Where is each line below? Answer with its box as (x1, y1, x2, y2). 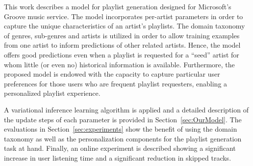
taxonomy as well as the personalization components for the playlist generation (4, 133, 242, 143)
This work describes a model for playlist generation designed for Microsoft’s (4, 1, 231, 11)
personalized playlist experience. (4, 88, 101, 98)
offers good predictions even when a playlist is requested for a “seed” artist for (4, 49, 239, 59)
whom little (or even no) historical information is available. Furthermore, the (4, 59, 235, 69)
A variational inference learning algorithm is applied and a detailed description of (4, 104, 249, 114)
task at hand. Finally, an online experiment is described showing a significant (4, 143, 236, 153)
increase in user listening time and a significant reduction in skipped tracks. (4, 152, 231, 163)
